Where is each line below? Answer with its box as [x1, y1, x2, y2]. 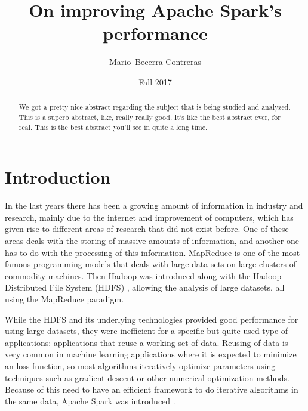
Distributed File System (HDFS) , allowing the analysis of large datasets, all [5, 281, 285, 293]
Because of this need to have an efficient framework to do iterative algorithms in [5, 383, 298, 395]
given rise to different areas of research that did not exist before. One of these [5, 223, 289, 235]
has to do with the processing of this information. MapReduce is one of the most [5, 246, 300, 258]
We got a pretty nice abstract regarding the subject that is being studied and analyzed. [19, 102, 291, 112]
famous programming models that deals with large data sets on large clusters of [5, 258, 296, 270]
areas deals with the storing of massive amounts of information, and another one [5, 234, 299, 246]
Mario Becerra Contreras [109, 55, 202, 68]
